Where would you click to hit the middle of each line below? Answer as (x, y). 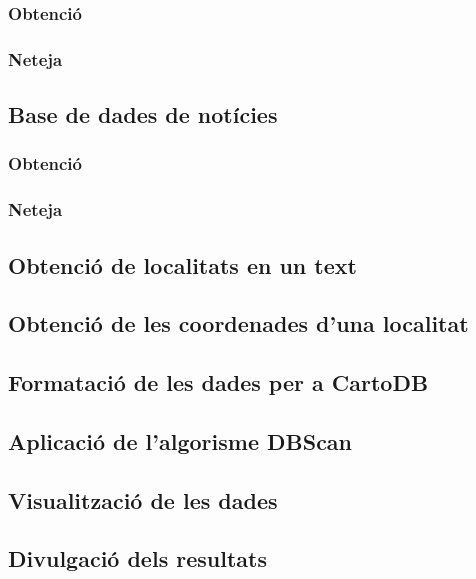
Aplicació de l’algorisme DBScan (180, 440)
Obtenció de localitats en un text (182, 264)
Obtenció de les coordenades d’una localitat (238, 323)
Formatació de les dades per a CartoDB (218, 382)
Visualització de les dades (143, 499)
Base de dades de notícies (143, 114)
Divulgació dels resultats (137, 558)
